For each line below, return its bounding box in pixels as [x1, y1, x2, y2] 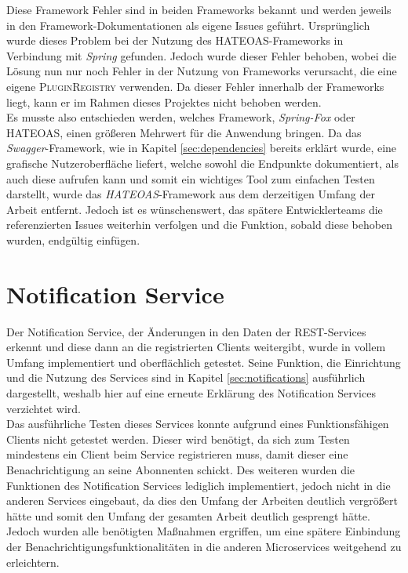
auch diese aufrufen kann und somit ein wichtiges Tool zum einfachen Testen [6, 170, 375, 187]
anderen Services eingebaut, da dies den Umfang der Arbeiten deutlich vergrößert [6, 492, 398, 509]
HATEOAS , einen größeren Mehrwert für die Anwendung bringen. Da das [6, 124, 362, 140]
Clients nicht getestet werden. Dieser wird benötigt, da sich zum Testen [6, 430, 350, 447]
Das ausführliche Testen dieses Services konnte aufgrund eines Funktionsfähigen [6, 415, 389, 432]
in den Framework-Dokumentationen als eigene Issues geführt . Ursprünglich [6, 16, 370, 33]
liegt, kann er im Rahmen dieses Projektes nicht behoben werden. [6, 93, 322, 110]
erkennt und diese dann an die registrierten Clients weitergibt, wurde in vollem [6, 339, 386, 355]
